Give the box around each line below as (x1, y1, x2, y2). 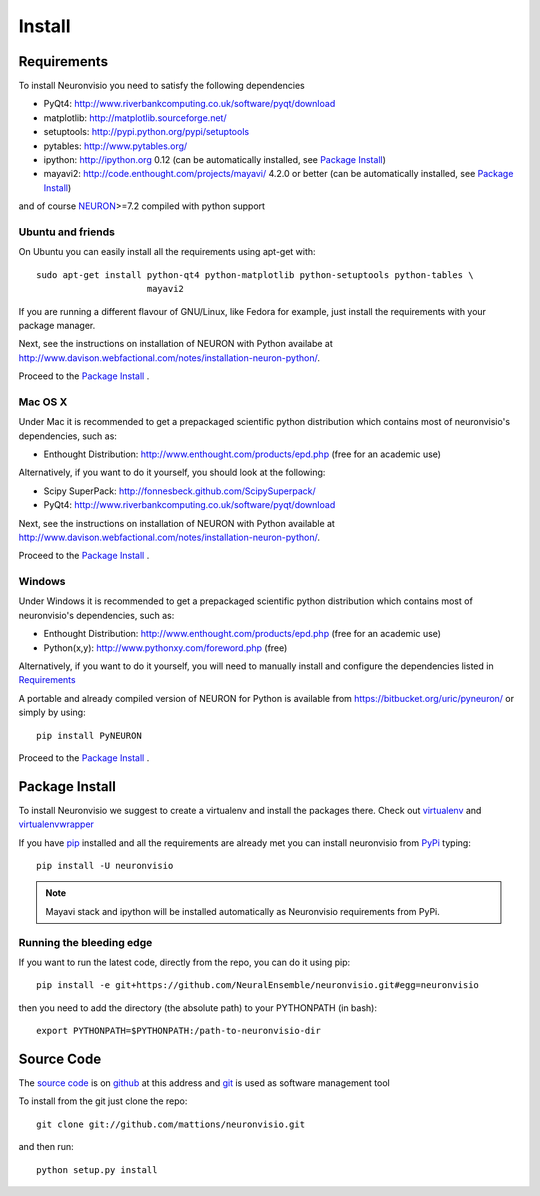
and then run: (18, 1141, 74, 1153)
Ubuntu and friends (18, 225, 115, 239)
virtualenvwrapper (18, 818, 95, 830)
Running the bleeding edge (18, 935, 153, 949)
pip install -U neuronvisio (36, 860, 174, 872)
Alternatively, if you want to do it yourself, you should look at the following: (18, 466, 326, 479)
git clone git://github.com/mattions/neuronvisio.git (36, 1118, 305, 1130)
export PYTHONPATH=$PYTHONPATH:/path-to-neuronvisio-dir (36, 1025, 322, 1037)
